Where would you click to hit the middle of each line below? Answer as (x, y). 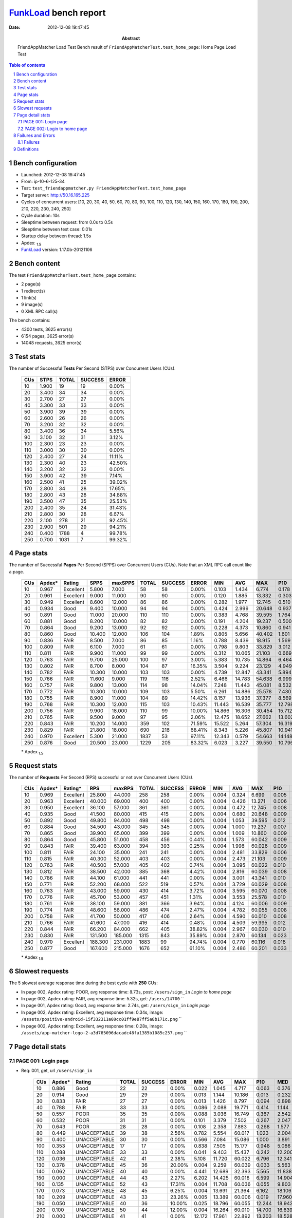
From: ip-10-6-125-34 (43, 181)
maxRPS (124, 788)
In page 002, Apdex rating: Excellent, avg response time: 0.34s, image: (92, 1012)
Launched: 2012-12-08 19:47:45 (53, 174)
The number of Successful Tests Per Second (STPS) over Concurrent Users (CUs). (92, 368)
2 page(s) (31, 284)
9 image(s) (32, 304)
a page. (17, 571)
